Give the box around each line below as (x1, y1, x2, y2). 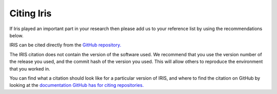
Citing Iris (9, 8, 52, 19)
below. (9, 32, 24, 38)
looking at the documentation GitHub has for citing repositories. (9, 82, 144, 88)
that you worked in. (9, 65, 51, 72)
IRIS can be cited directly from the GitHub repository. (9, 42, 122, 48)
